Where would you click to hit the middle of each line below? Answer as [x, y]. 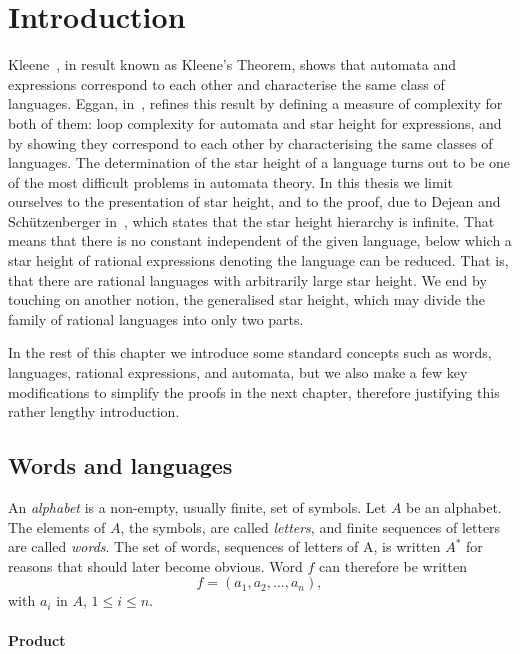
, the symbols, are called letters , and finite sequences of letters [310, 526]
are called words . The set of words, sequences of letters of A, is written [224, 546]
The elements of [57, 526]
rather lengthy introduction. [94, 411]
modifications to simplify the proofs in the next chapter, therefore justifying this [254, 391]
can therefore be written [393, 565]
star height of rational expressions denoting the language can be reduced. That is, [258, 260]
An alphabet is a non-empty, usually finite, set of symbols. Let [197, 507]
